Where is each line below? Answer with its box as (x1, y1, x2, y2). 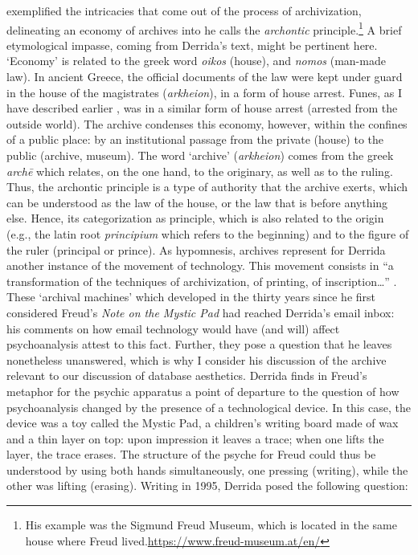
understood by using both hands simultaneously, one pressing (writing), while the (6, 461, 408, 478)
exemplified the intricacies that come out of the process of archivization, (6, 2, 362, 18)
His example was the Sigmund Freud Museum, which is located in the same (25, 516, 397, 533)
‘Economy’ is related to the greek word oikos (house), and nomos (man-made (6, 52, 386, 69)
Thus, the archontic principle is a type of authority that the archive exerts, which (6, 178, 408, 195)
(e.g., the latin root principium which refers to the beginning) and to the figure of (6, 225, 409, 242)
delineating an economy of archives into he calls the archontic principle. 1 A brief (6, 18, 402, 38)
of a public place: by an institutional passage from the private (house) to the (6, 131, 384, 148)
